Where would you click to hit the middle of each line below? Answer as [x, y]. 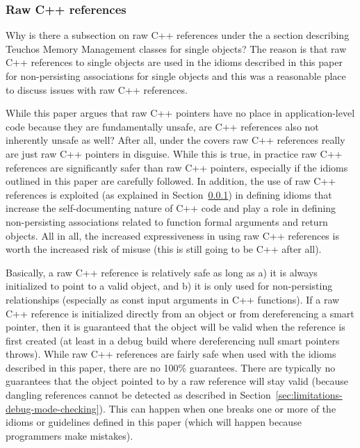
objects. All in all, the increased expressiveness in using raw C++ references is [172, 235]
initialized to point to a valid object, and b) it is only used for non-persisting [169, 286]
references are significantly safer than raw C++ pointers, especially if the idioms [177, 167]
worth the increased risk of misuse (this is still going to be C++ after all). [164, 249]
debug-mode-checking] [52, 408]
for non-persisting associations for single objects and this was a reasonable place [176, 76]
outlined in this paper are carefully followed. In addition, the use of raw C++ [171, 181]
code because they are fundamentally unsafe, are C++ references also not [162, 126]
